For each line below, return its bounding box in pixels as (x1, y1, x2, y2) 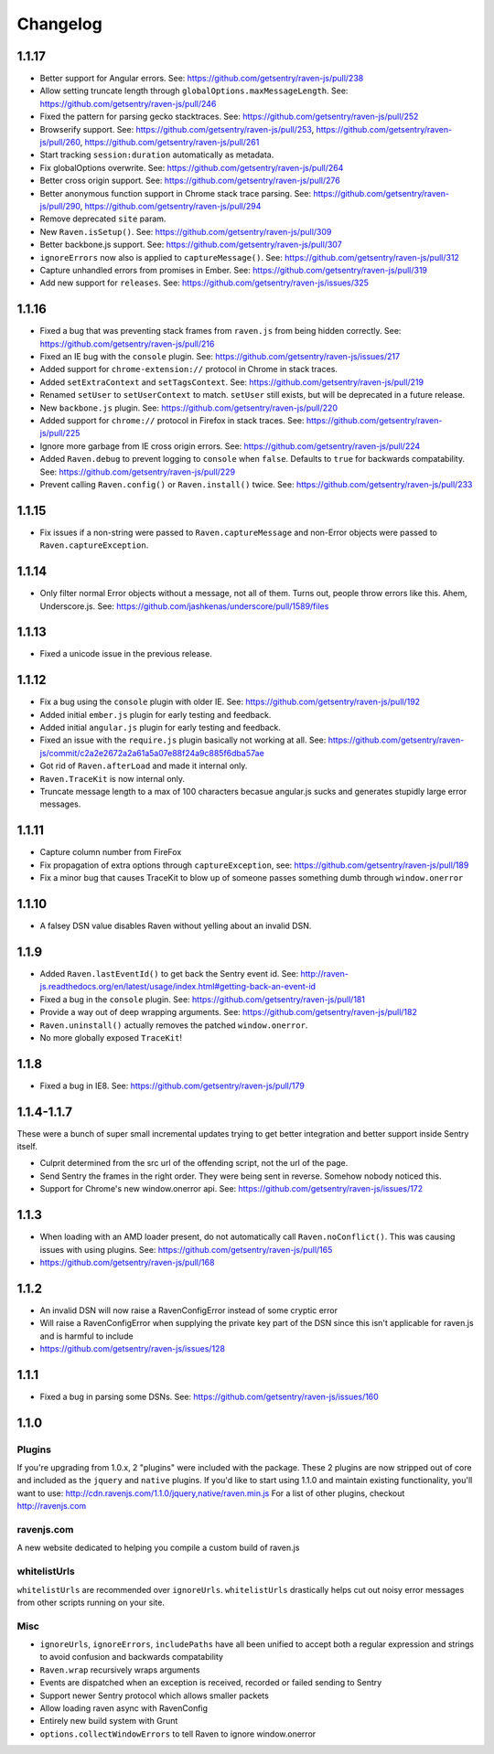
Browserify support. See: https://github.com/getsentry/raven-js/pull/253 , (39, 123, 315, 134)
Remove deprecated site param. (39, 213, 166, 224)
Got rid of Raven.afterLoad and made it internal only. (39, 760, 248, 772)
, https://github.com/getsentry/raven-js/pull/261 (80, 137, 260, 148)
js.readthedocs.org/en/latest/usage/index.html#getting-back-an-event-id (39, 981, 316, 992)
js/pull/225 (39, 428, 81, 439)
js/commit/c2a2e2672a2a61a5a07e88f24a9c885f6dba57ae (39, 747, 264, 758)
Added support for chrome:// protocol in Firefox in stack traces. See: (39, 414, 306, 425)
